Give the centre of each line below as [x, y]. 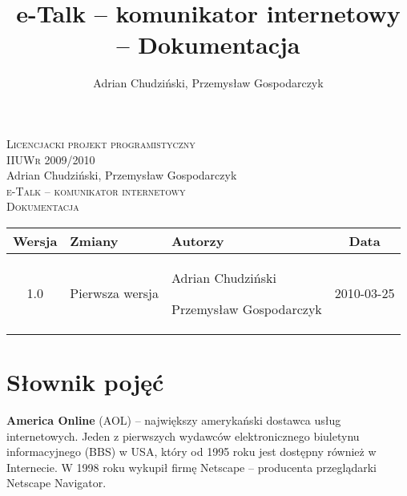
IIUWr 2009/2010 [51, 159]
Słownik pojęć [85, 382]
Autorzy [198, 240]
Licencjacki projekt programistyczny [101, 143]
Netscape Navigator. [56, 483]
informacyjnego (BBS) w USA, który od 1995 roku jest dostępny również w [191, 452]
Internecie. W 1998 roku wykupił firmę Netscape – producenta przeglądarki [191, 467]
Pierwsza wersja [115, 293]
